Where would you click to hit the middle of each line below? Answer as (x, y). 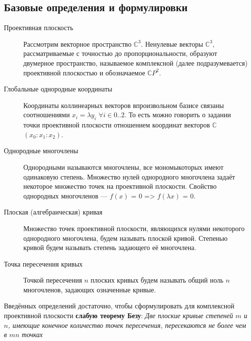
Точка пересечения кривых (43, 263)
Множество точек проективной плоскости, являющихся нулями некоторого (134, 228)
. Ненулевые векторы (172, 44)
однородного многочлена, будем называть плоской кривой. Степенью (125, 238)
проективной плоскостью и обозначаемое (84, 72)
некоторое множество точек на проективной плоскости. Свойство (120, 186)
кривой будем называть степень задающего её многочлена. (110, 247)
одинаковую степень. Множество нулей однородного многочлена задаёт (129, 176)
